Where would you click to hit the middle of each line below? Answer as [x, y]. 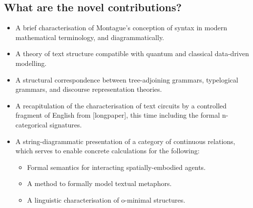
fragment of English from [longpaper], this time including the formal [118, 115]
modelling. [31, 63]
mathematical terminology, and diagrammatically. [90, 37]
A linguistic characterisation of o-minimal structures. [106, 199]
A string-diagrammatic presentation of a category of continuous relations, [125, 141]
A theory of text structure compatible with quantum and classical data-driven [132, 53]
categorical [32, 124]
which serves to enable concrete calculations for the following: [107, 151]
